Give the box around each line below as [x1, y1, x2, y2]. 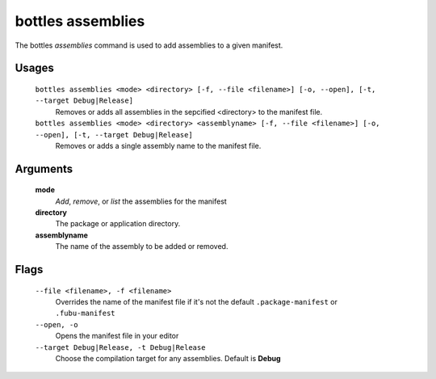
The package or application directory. [55, 219, 181, 229]
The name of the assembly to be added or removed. [55, 242, 228, 251]
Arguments [15, 162, 73, 175]
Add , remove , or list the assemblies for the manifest [55, 196, 228, 206]
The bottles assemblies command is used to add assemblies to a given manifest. [15, 40, 283, 50]
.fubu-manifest [55, 309, 116, 318]
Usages [15, 61, 54, 75]
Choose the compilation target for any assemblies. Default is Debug [55, 354, 282, 364]
